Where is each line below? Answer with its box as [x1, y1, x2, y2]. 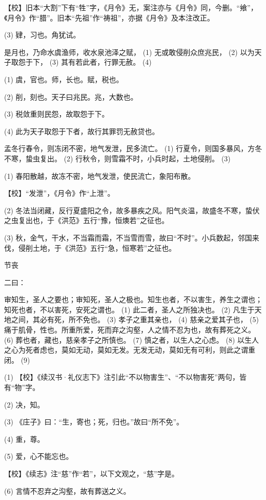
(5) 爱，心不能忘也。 [4, 451, 73, 461]
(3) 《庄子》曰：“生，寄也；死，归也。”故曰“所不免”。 [4, 416, 183, 427]
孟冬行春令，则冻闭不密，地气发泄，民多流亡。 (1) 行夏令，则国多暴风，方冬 [4, 143, 262, 154]
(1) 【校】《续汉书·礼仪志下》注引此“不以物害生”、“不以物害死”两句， [4, 372, 239, 382]
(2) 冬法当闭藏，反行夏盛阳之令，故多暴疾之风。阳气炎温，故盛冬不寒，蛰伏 [4, 205, 260, 215]
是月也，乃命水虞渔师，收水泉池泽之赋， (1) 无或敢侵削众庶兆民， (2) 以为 [4, 46, 255, 57]
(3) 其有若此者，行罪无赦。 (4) [49, 57, 152, 67]
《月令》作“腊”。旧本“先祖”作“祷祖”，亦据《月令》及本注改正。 [4, 12, 215, 23]
